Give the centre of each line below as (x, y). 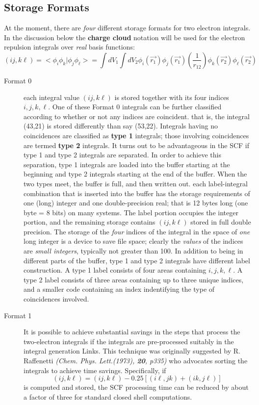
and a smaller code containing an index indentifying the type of (119, 289)
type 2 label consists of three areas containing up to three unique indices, (134, 279)
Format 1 (18, 315)
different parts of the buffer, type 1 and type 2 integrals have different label (137, 260)
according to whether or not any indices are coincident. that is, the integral (137, 116)
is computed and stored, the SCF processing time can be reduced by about (136, 387)
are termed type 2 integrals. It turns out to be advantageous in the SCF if (137, 145)
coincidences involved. (56, 299)
